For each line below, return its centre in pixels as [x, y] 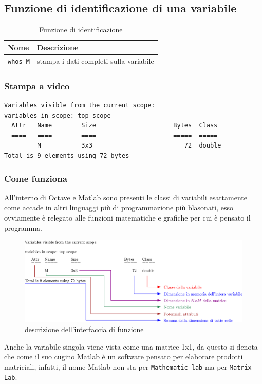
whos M [19, 61]
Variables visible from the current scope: [80, 106]
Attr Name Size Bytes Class [115, 126]
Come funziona [36, 178]
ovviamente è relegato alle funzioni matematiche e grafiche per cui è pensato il [127, 217]
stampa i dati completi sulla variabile [95, 60]
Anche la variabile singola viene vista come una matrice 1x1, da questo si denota [131, 346]
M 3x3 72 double [129, 146]
